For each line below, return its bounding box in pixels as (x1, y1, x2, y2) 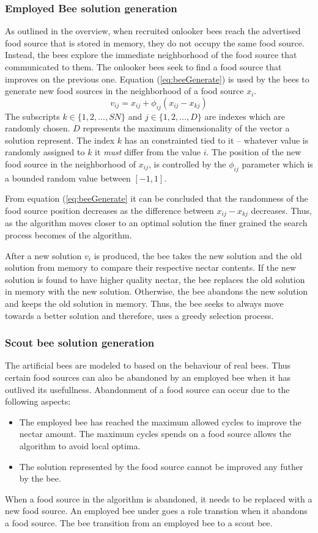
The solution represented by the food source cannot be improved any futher (19, 460, 303, 472)
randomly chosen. (5, 122, 70, 134)
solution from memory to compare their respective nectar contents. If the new (5, 261, 297, 274)
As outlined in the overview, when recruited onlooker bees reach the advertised (5, 24, 301, 37)
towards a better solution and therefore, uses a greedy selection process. (5, 309, 274, 322)
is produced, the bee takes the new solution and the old (94, 249, 302, 262)
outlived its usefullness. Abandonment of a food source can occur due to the (5, 383, 290, 395)
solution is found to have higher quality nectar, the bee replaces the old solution (5, 273, 305, 285)
